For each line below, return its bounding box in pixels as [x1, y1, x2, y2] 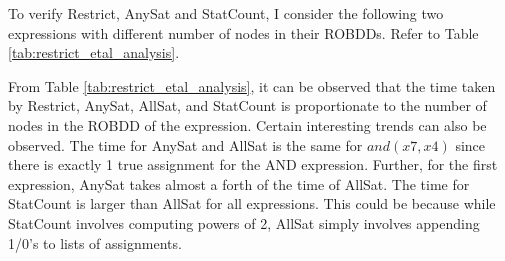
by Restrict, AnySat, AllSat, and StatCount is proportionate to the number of [8, 95, 487, 116]
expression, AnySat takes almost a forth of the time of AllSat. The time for [8, 173, 470, 194]
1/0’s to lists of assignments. [8, 232, 182, 253]
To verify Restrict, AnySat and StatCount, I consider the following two [8, 3, 444, 23]
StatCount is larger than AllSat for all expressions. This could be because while [8, 193, 496, 214]
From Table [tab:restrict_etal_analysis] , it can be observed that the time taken [8, 75, 496, 96]
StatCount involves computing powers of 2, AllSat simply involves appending [8, 212, 480, 233]
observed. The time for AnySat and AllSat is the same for [8, 134, 363, 155]
